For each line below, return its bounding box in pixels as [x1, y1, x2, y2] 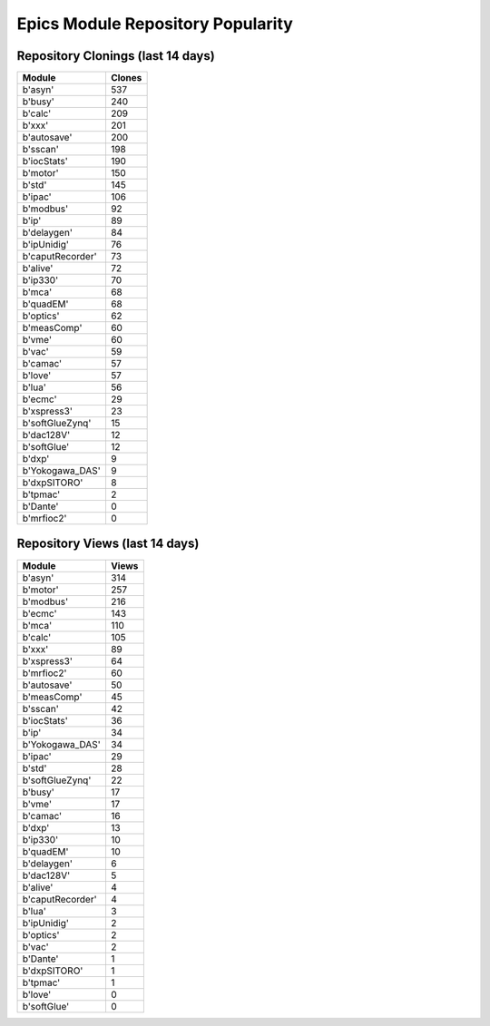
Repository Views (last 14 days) [16, 536, 200, 552]
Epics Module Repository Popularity [16, 14, 294, 34]
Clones [110, 72, 142, 84]
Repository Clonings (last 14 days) [16, 48, 215, 64]
